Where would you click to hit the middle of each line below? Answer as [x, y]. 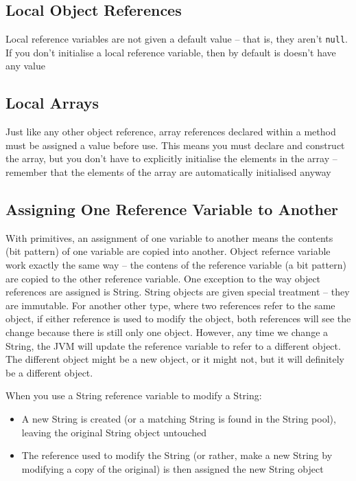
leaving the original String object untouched [114, 432]
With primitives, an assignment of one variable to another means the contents [169, 237]
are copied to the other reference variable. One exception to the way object [163, 278]
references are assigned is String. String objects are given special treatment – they [178, 292]
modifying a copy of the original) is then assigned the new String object [173, 468]
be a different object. [49, 372]
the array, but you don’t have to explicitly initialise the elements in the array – [171, 158]
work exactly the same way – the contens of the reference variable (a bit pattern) [176, 265]
